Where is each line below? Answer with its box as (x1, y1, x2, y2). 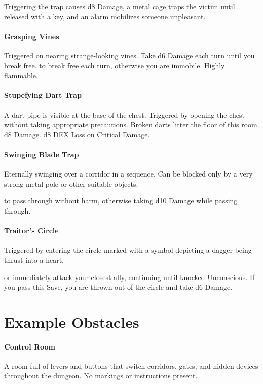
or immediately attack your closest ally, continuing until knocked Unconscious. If (4, 271, 255, 282)
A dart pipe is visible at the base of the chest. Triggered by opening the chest (4, 109, 245, 120)
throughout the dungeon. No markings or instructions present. (4, 370, 198, 381)
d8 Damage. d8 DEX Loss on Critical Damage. (4, 129, 150, 139)
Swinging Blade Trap (4, 149, 79, 159)
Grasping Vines (4, 30, 59, 41)
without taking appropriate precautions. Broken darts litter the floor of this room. (4, 119, 259, 130)
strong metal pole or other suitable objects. (4, 178, 138, 189)
